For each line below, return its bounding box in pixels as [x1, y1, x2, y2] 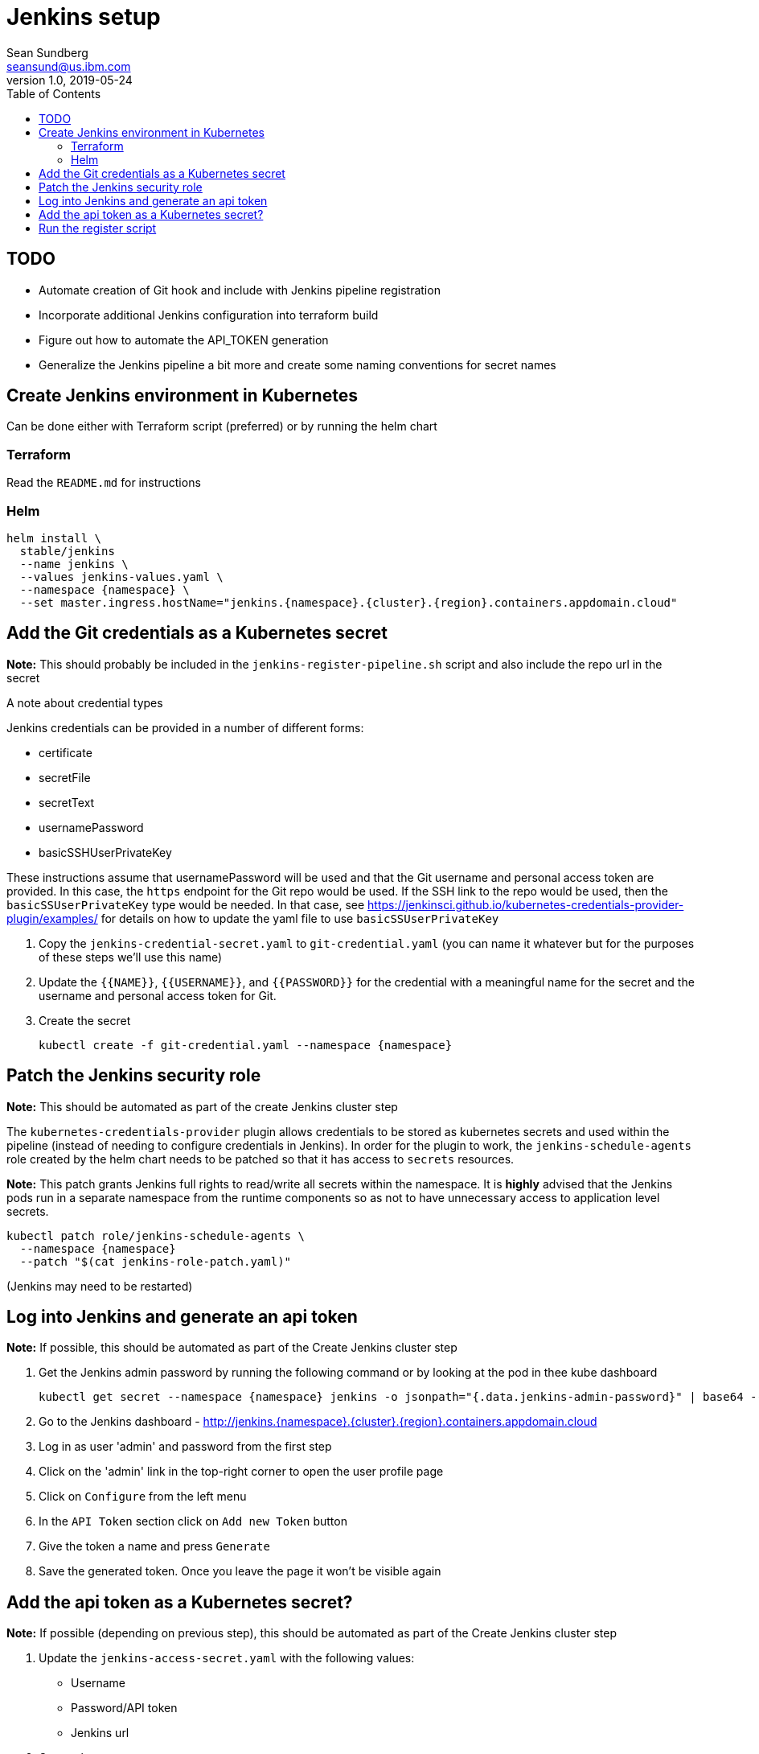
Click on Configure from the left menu [39, 1489, 247, 1504]
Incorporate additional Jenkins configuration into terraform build [39, 307, 379, 322]
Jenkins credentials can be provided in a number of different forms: [6, 720, 364, 735]
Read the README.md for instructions [6, 476, 201, 490]
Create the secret [39, 1013, 131, 1027]
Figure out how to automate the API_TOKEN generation [39, 332, 329, 347]
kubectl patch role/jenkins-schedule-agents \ [6, 1229, 305, 1242]
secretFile [39, 770, 91, 784]
